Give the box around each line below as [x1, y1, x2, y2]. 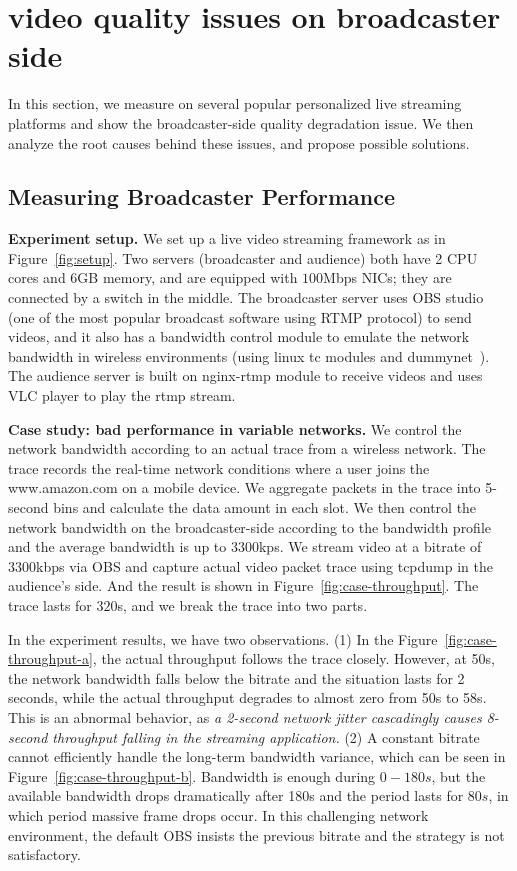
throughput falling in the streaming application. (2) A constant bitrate [52, 726, 480, 747]
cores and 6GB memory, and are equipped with [8, 267, 298, 288]
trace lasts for [8, 594, 92, 615]
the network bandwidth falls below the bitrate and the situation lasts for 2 [8, 667, 465, 688]
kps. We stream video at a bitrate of [258, 536, 482, 557]
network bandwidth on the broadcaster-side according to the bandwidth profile [8, 516, 492, 537]
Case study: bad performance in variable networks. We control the [8, 418, 462, 439]
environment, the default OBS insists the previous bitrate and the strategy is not [8, 824, 505, 845]
